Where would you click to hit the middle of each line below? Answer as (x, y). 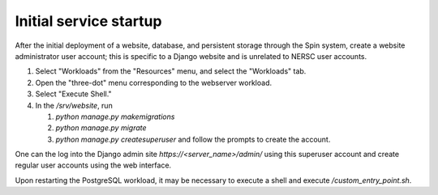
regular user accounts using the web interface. (93, 165)
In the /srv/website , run (74, 105)
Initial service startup (88, 21)
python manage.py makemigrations (115, 117)
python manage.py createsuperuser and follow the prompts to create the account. (193, 139)
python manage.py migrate (101, 128)
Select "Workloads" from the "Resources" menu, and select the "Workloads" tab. (171, 71)
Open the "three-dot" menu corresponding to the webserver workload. (154, 83)
